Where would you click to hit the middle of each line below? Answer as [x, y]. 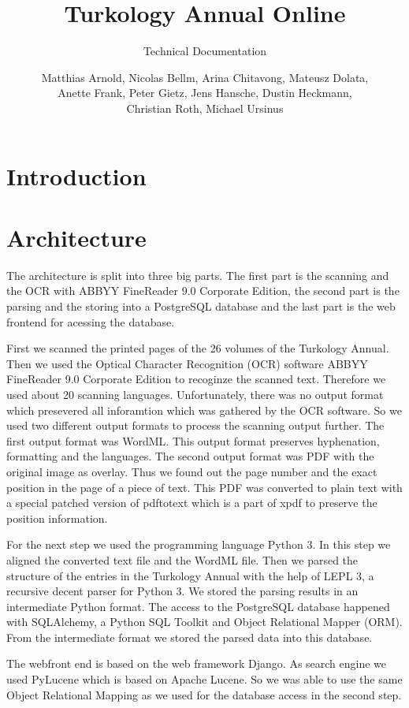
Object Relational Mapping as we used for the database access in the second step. [204, 694]
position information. [57, 518]
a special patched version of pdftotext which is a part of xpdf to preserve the [192, 503]
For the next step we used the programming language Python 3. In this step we [199, 544]
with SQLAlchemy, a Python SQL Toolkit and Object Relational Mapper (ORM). [204, 622]
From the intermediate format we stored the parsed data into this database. [190, 637]
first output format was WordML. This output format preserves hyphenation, [193, 440]
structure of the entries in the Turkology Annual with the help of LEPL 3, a [190, 575]
